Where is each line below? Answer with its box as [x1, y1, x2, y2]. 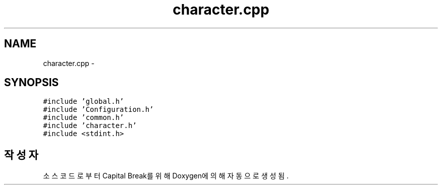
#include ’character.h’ [43, 121, 137, 130]
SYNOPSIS [4, 76, 59, 89]
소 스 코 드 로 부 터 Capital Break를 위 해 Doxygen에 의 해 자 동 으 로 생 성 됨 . [43, 171, 289, 180]
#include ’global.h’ [43, 97, 124, 106]
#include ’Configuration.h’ [43, 105, 154, 114]
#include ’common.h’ [43, 113, 124, 122]
